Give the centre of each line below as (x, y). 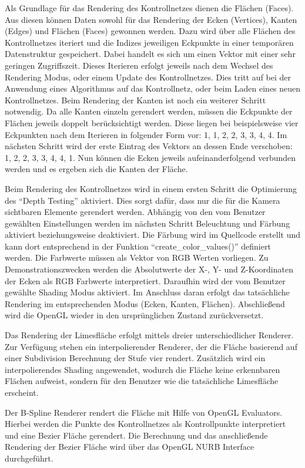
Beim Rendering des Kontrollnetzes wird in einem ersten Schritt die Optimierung (151, 188)
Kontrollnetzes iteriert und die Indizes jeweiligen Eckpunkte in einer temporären (149, 42)
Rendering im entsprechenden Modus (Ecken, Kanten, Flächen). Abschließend (145, 303)
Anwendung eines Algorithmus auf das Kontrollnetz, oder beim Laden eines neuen (153, 88)
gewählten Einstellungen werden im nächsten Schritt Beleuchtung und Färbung (148, 223)
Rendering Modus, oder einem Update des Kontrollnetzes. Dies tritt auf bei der (148, 77)
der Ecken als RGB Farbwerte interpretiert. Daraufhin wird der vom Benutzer (145, 280)
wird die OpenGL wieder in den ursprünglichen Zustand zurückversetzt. (134, 315)
